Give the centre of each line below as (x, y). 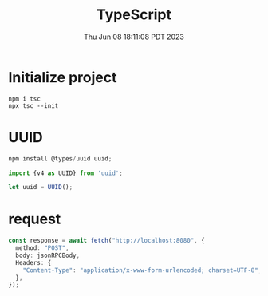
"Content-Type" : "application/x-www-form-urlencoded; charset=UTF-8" (141, 270)
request (35, 219)
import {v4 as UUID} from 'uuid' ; (66, 173)
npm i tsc (25, 99)
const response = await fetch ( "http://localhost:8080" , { (106, 241)
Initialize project (63, 77)
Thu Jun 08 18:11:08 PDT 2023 (134, 37)
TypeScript (134, 15)
